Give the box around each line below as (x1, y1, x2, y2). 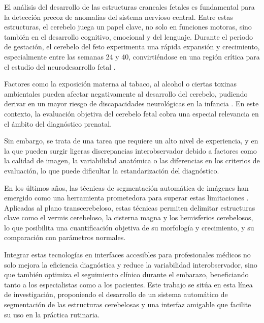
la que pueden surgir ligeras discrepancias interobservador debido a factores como (4, 145, 257, 156)
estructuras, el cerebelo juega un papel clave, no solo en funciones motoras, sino (4, 21, 252, 32)
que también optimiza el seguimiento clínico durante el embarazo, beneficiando (4, 269, 249, 280)
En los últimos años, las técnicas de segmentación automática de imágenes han (4, 182, 249, 193)
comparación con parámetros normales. (4, 232, 126, 243)
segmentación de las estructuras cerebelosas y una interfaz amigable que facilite (4, 299, 251, 310)
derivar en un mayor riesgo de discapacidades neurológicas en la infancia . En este (4, 98, 259, 109)
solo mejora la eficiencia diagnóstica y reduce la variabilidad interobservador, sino (4, 259, 257, 270)
